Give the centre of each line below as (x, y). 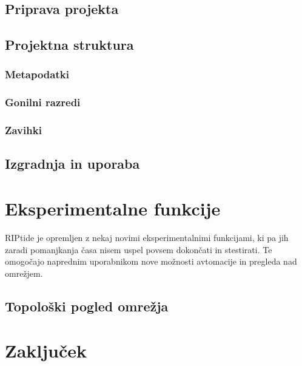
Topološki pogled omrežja (87, 306)
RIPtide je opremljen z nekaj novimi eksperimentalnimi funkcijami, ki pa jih (147, 237)
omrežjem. (24, 273)
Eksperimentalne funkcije (113, 208)
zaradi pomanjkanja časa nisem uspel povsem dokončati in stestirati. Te (139, 249)
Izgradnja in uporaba (72, 164)
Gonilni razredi (43, 102)
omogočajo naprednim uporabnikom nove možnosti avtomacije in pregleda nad (151, 261)
